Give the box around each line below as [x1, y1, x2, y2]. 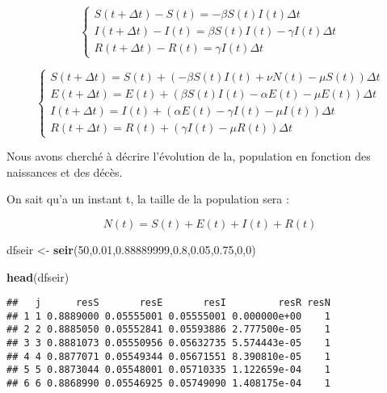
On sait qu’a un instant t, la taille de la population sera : [6, 190, 289, 207]
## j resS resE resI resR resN [6, 297, 330, 309]
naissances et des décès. [6, 163, 123, 180]
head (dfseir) [6, 268, 69, 285]
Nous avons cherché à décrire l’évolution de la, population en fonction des [6, 148, 371, 165]
